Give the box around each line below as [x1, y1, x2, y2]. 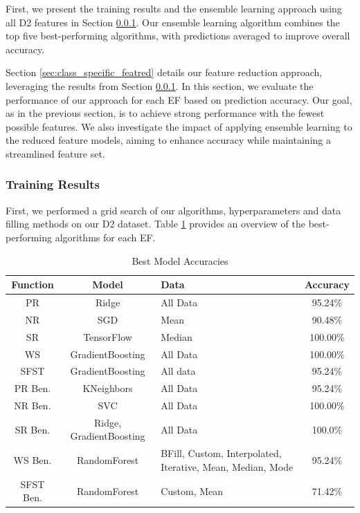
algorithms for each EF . [55, 230, 156, 244]
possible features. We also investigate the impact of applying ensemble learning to [6, 119, 352, 133]
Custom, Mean [161, 483, 224, 498]
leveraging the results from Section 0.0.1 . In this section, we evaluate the [6, 78, 314, 93]
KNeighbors [82, 381, 133, 395]
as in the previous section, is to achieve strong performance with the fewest [6, 106, 325, 120]
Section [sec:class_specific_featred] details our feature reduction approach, [6, 65, 323, 80]
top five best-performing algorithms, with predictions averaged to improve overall [6, 28, 350, 43]
